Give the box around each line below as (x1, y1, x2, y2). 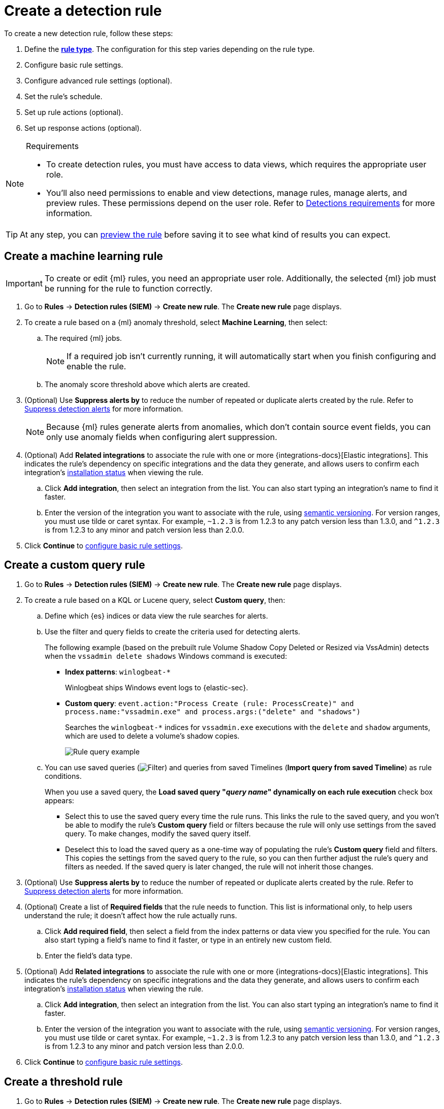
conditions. (45, 772, 82, 781)
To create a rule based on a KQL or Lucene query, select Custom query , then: (24, 596, 286, 605)
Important (6, 278, 43, 288)
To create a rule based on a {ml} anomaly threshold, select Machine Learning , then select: (24, 317, 328, 327)
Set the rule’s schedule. (24, 92, 103, 101)
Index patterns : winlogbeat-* (65, 667, 171, 677)
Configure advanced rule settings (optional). (24, 76, 172, 85)
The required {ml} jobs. (45, 333, 122, 342)
